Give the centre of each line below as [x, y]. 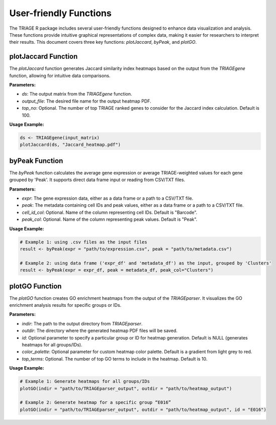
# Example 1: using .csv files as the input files [84, 242]
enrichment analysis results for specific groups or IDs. [65, 305]
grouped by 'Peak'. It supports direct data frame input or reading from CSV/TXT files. [97, 180]
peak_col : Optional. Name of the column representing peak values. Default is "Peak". [110, 219]
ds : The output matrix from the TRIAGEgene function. [77, 94]
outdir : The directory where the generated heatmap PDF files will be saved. [100, 331]
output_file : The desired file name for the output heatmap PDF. [86, 101]
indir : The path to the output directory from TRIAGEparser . [82, 323]
